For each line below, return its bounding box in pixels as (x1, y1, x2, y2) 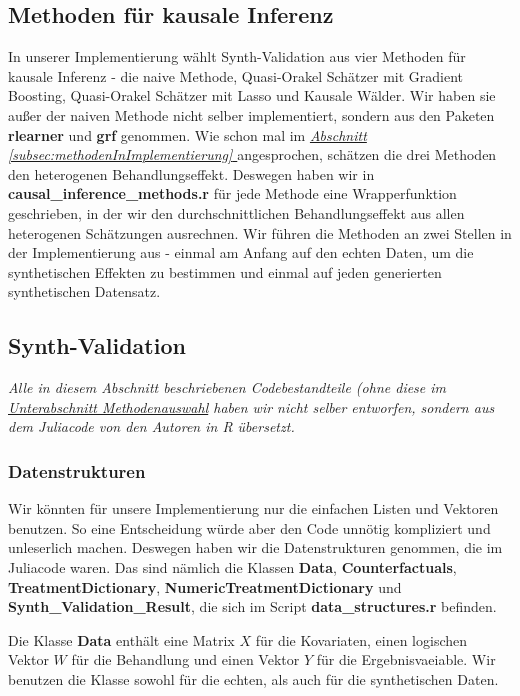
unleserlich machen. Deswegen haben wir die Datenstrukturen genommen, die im (8, 537, 503, 558)
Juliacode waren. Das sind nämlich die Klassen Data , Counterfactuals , (8, 556, 457, 577)
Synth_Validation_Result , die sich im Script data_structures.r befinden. (8, 596, 497, 617)
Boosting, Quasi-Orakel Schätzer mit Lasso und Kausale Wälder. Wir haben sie (8, 85, 496, 106)
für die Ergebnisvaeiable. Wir (316, 649, 496, 670)
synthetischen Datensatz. (8, 281, 161, 302)
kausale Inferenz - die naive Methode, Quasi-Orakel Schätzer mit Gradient (8, 65, 464, 86)
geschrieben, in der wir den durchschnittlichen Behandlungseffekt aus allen (8, 202, 465, 223)
